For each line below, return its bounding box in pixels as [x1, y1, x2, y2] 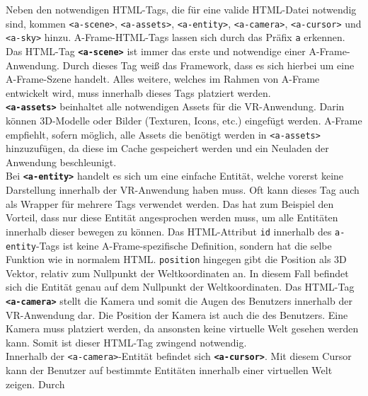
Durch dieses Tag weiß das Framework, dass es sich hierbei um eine [62, 57, 355, 72]
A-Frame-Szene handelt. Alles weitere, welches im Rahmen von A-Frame [6, 71, 320, 86]
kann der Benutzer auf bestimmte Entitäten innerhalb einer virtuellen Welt [6, 363, 333, 378]
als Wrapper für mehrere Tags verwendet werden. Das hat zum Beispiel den [6, 196, 334, 211]
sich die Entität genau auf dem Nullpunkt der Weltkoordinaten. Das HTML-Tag [6, 279, 355, 294]
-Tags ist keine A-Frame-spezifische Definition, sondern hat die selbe [35, 238, 332, 252]
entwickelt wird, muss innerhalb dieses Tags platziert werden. [6, 85, 271, 100]
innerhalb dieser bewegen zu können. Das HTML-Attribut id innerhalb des [6, 223, 332, 238]
